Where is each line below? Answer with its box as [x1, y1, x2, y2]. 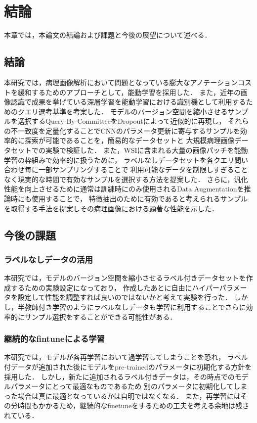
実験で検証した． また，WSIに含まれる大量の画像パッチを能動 [45, 145, 248, 155]
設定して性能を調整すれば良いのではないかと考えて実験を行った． [17, 292, 232, 302]
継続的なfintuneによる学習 [4, 332, 105, 345]
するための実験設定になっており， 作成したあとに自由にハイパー [10, 282, 219, 292]
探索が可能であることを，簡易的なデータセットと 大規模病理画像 [24, 135, 235, 145]
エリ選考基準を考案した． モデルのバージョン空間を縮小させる [24, 106, 228, 116]
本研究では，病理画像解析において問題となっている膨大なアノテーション [4, 77, 238, 87]
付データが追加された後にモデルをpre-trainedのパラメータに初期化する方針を [4, 362, 252, 372]
